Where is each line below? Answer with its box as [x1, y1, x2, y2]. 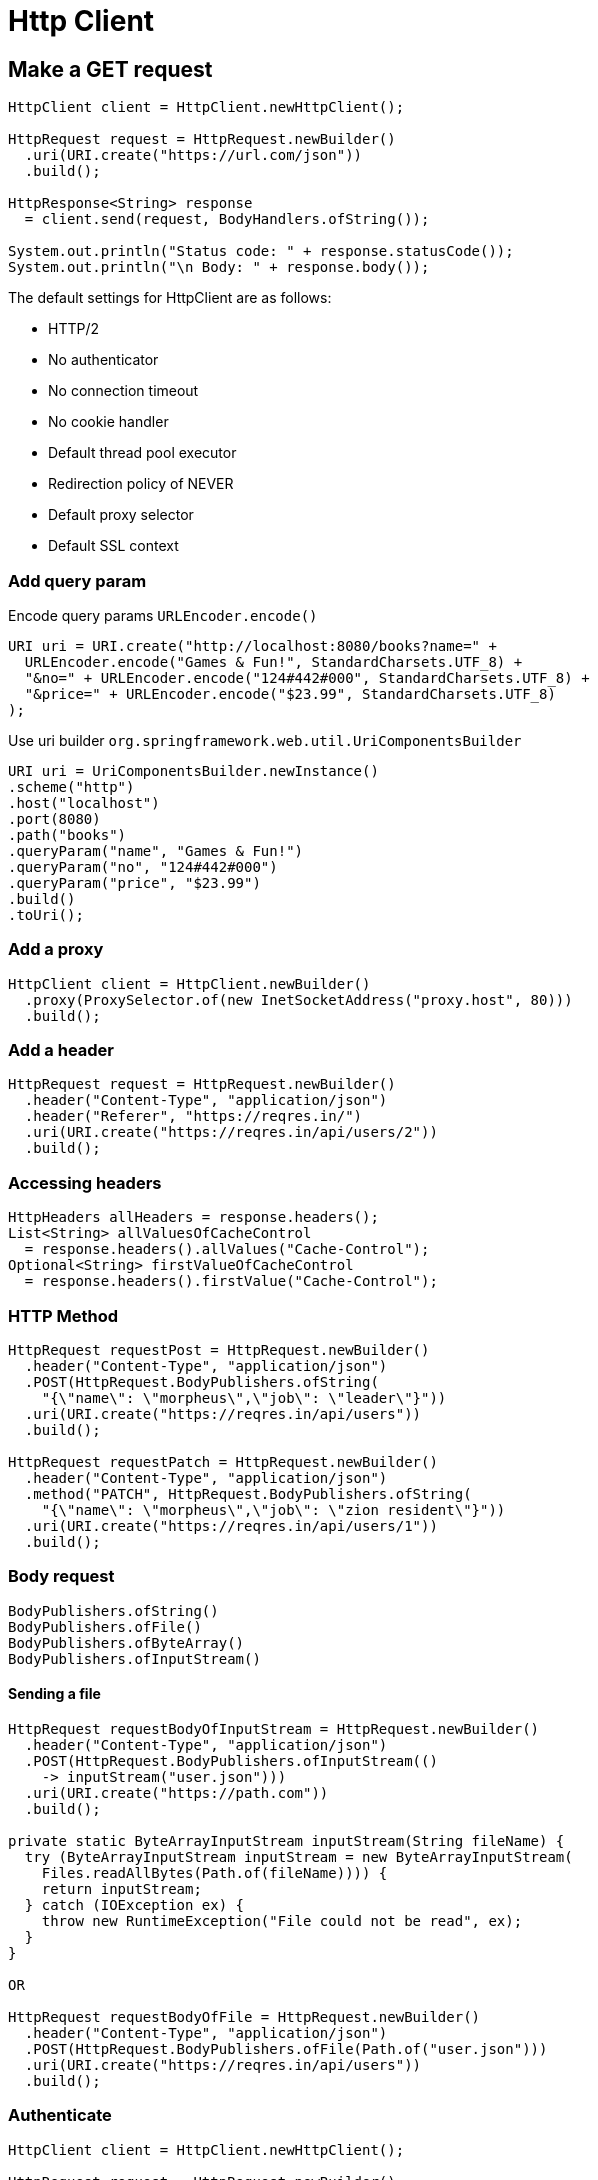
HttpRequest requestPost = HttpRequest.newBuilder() [8, 1341, 430, 1358]
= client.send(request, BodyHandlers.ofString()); [24, 211, 430, 228]
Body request [8, 1566, 115, 1587]
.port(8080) [8, 810, 101, 827]
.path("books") [8, 826, 127, 843]
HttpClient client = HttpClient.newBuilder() [8, 975, 371, 992]
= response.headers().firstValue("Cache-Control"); [24, 1273, 438, 1290]
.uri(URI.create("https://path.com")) [24, 1784, 329, 1801]
